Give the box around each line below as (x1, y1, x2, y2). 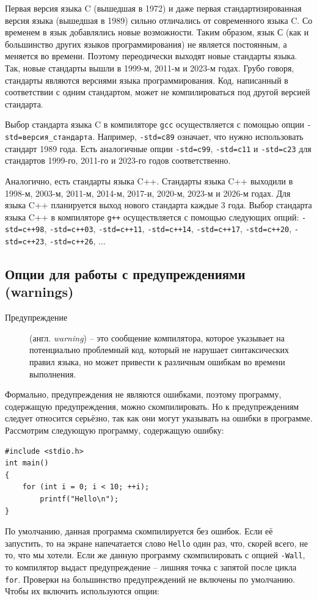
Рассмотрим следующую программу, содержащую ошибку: (5, 424, 224, 436)
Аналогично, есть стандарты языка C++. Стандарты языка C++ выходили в (5, 174, 293, 187)
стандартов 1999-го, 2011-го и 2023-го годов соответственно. (5, 154, 231, 167)
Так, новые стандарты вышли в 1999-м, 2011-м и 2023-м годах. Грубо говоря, (5, 61, 294, 74)
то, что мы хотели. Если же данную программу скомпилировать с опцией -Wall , (5, 548, 305, 561)
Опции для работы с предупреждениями (5, 264, 246, 283)
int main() (5, 459, 49, 468)
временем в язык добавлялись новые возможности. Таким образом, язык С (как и (5, 26, 309, 38)
